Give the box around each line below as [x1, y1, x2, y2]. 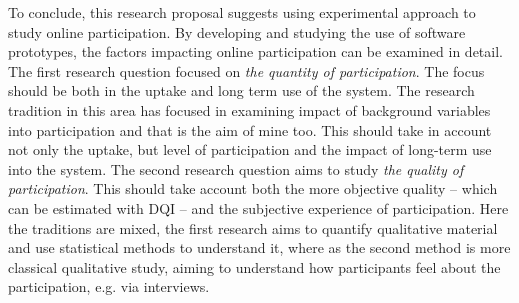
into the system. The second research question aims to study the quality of [8, 158, 464, 179]
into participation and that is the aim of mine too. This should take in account [8, 119, 492, 140]
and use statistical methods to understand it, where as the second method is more [8, 237, 511, 258]
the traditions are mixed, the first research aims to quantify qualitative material [8, 217, 498, 238]
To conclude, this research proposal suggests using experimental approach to [8, 2, 476, 22]
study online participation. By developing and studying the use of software [8, 21, 466, 42]
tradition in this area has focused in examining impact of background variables [8, 99, 491, 120]
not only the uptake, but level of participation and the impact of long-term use [8, 139, 492, 160]
